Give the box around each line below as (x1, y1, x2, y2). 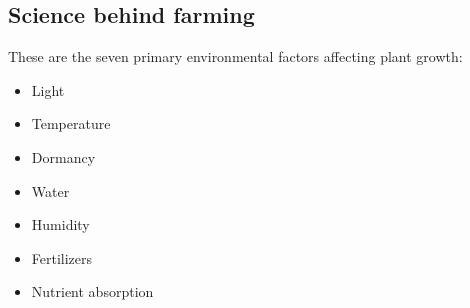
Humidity (31, 214, 90, 235)
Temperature (31, 113, 111, 134)
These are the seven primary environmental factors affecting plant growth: (8, 46, 463, 67)
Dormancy (31, 146, 96, 167)
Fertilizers (31, 247, 93, 268)
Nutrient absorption (31, 281, 154, 302)
